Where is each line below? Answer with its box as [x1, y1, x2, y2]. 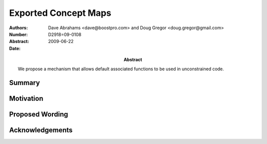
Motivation [9, 95, 44, 103]
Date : [9, 45, 21, 51]
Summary [9, 79, 40, 87]
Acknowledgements [9, 126, 73, 135]
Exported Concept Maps [9, 7, 111, 18]
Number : [9, 31, 28, 37]
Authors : [9, 25, 28, 31]
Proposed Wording [9, 110, 69, 119]
